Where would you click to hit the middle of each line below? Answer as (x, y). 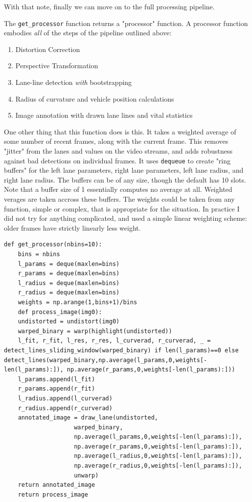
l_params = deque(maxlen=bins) (69, 264)
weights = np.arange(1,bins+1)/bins (78, 302)
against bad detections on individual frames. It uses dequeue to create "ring (117, 160)
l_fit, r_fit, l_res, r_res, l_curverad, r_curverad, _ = (114, 341)
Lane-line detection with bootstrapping (74, 82)
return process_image (53, 494)
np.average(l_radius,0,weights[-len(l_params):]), (158, 456)
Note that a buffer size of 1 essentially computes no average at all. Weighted (118, 189)
